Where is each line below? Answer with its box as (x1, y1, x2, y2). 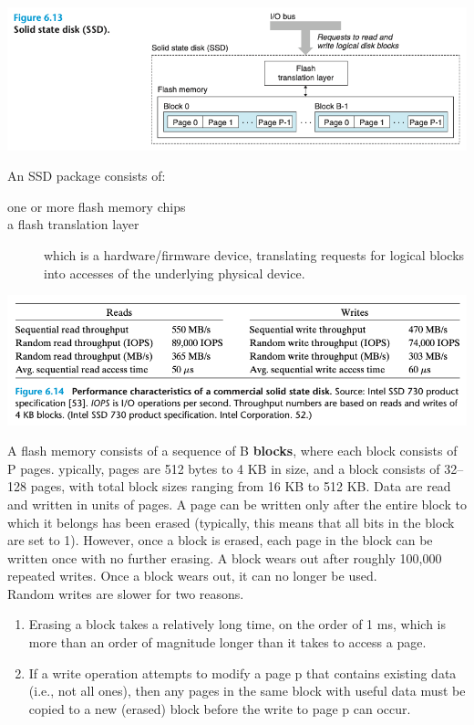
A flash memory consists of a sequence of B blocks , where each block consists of (7, 441, 458, 460)
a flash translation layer (7, 215, 139, 234)
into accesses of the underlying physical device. (44, 263, 305, 282)
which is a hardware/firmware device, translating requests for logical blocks (44, 245, 465, 264)
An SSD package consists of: (7, 166, 166, 185)
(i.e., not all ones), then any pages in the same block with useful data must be (28, 681, 466, 700)
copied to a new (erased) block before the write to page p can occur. (28, 699, 411, 718)
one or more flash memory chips (7, 196, 186, 215)
